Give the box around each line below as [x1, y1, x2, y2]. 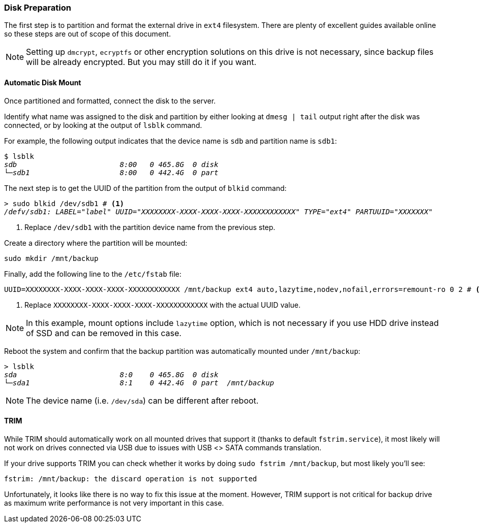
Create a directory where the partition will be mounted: [4, 238, 188, 247]
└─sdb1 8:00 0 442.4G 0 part [4, 168, 219, 177]
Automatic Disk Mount [4, 78, 81, 87]
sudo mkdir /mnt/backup [4, 254, 99, 262]
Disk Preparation [4, 3, 71, 13]
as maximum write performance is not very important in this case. [4, 498, 224, 507]
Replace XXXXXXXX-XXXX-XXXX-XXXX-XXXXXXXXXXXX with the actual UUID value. [24, 300, 301, 309]
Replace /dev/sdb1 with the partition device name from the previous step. [24, 222, 276, 232]
